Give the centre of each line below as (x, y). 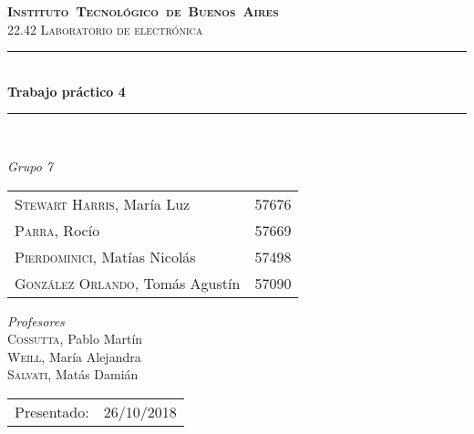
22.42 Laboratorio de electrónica (105, 29)
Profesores (36, 320)
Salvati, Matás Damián (73, 374)
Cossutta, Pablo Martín (75, 339)
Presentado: (52, 411)
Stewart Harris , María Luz (103, 203)
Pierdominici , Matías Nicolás (105, 256)
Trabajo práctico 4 (67, 91)
